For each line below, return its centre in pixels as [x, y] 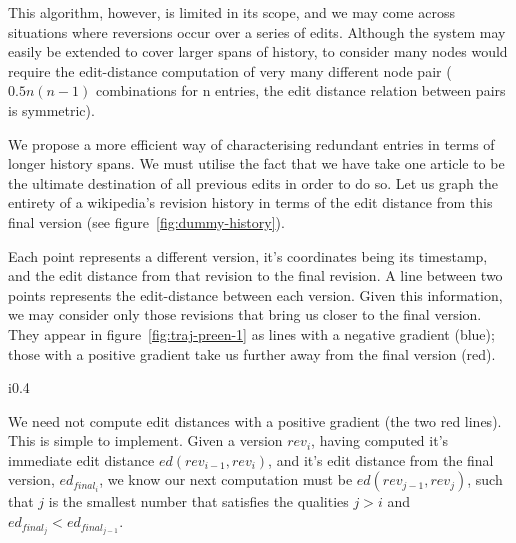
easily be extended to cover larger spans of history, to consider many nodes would [258, 51]
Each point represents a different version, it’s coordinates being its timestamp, [248, 255]
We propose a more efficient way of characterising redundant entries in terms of [251, 143]
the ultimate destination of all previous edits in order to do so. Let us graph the [253, 182]
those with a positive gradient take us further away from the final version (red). [252, 353]
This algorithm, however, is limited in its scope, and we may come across [231, 12]
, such [485, 479]
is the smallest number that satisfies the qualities [198, 501]
